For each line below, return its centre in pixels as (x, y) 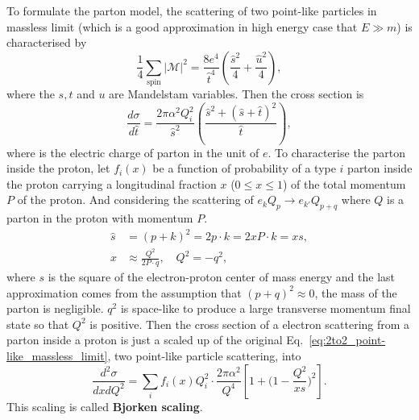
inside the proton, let (58, 168)
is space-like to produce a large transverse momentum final (266, 308)
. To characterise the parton (337, 152)
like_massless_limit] (57, 356)
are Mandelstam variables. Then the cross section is (236, 94)
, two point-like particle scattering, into (204, 356)
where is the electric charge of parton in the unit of (133, 152)
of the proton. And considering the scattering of (135, 200)
